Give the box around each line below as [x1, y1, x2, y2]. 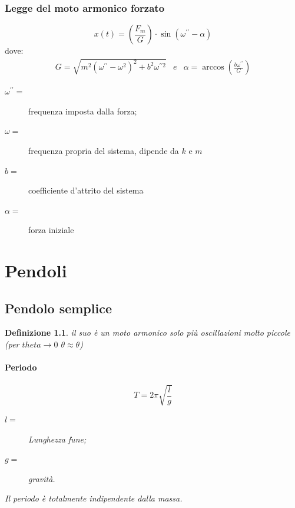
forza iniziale [28, 224, 74, 236]
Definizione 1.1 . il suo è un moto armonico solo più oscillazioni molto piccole [5, 326, 290, 339]
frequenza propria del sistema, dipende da [28, 144, 179, 156]
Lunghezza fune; [28, 432, 87, 445]
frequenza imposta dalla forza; [28, 104, 137, 117]
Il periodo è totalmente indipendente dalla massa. [5, 492, 183, 504]
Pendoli [5, 258, 67, 283]
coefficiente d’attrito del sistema [28, 184, 144, 196]
